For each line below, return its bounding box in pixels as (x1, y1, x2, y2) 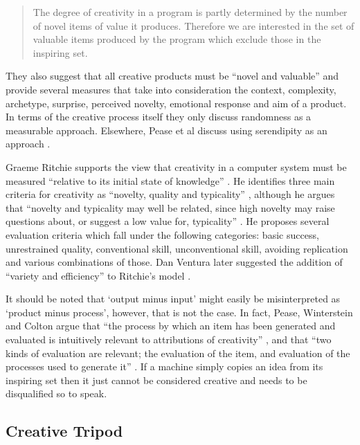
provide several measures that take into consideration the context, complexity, (6, 82, 336, 96)
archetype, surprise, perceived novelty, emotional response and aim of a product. (6, 96, 347, 110)
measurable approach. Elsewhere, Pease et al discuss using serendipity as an (6, 122, 327, 137)
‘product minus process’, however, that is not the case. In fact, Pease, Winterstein (6, 305, 353, 319)
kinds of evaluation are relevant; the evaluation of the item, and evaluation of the (6, 345, 350, 360)
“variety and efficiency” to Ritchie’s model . (6, 268, 191, 282)
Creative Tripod (6, 420, 123, 442)
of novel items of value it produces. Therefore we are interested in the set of (33, 18, 354, 33)
